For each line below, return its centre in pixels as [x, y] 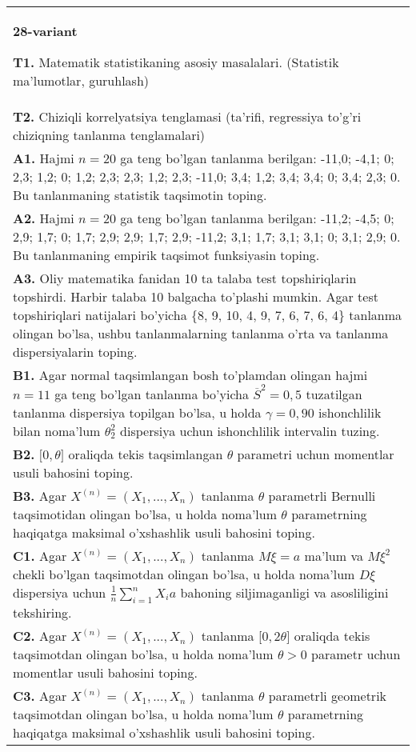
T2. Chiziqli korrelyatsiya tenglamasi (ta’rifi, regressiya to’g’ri [187, 116]
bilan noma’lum [57, 430]
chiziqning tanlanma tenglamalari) [109, 135]
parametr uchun [356, 654]
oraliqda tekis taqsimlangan [146, 454]
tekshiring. [42, 612]
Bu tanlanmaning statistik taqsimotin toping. [140, 195]
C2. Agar [40, 635]
